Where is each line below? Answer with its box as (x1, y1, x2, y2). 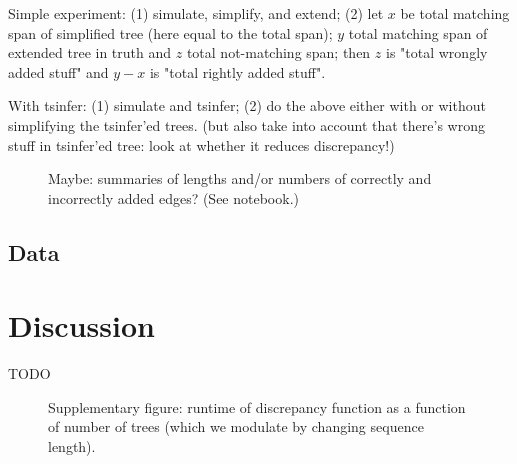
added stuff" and (8, 61, 109, 82)
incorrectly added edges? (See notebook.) (48, 187, 299, 208)
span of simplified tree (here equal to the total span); (8, 22, 333, 43)
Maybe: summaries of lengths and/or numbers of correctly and (48, 168, 432, 189)
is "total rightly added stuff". (149, 61, 326, 82)
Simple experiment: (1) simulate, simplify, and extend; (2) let (8, 3, 384, 23)
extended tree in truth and (8, 42, 172, 63)
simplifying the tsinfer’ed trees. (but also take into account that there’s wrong (8, 114, 485, 135)
